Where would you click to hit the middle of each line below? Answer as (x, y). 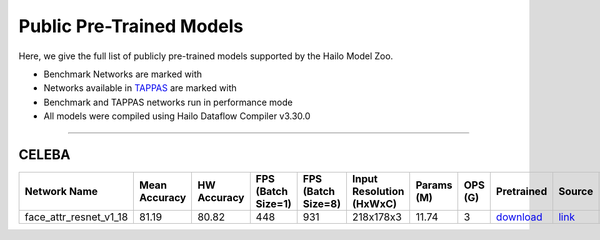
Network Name (61, 192)
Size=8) (322, 204)
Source (576, 192)
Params (434, 185)
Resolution (378, 192)
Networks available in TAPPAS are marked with (140, 88)
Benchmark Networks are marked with (123, 74)
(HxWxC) (374, 204)
